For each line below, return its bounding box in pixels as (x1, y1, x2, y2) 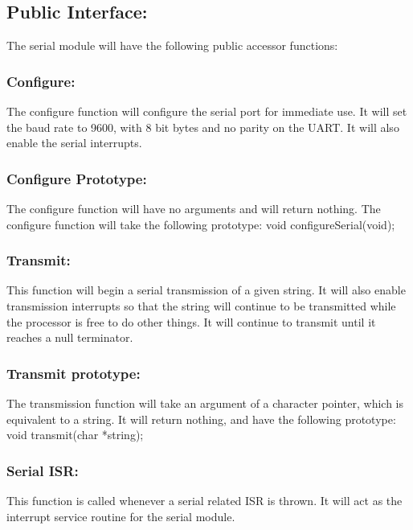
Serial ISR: (6, 460, 79, 480)
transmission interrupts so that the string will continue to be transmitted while (6, 298, 396, 314)
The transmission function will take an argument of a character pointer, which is (6, 395, 404, 412)
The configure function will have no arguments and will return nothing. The (6, 200, 381, 217)
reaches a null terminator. (6, 329, 133, 346)
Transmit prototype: (6, 363, 141, 383)
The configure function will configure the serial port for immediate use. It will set (6, 103, 407, 120)
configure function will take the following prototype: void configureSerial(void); (6, 216, 395, 232)
